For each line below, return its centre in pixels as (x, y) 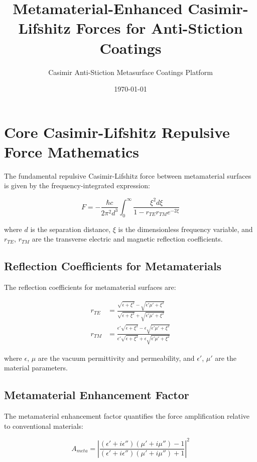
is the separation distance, (71, 229)
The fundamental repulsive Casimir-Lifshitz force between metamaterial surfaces (128, 175)
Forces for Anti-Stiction (159, 28)
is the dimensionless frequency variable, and (185, 229)
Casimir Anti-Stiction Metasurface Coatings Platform (131, 72)
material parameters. (36, 368)
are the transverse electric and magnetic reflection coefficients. (127, 239)
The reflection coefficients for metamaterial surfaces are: (90, 287)
